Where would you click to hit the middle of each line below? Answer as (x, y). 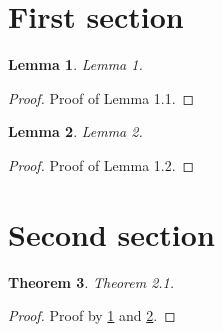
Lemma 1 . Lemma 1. (75, 64)
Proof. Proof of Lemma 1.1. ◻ (101, 97)
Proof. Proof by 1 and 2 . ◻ (92, 315)
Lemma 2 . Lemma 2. (75, 131)
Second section (111, 233)
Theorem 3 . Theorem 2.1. (91, 281)
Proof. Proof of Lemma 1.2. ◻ (101, 164)
